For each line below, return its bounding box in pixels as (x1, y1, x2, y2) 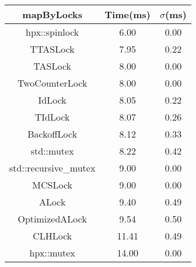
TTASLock (30, 42, 75, 56)
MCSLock (32, 178, 73, 191)
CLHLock (33, 229, 72, 242)
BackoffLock (27, 127, 78, 141)
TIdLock (34, 110, 70, 124)
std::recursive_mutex (9, 161, 96, 174)
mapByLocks (22, 8, 83, 21)
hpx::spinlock (26, 25, 79, 39)
